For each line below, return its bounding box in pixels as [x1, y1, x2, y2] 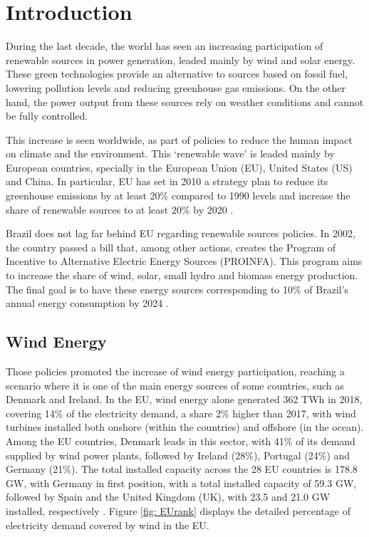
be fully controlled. [6, 108, 88, 123]
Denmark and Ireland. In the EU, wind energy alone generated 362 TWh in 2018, [6, 392, 363, 407]
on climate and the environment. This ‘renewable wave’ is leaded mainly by [6, 146, 335, 161]
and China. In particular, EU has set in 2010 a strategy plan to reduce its [6, 174, 328, 189]
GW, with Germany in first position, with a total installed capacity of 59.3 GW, [6, 475, 357, 490]
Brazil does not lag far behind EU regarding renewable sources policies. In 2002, [6, 226, 355, 241]
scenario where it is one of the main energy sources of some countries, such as [6, 377, 344, 392]
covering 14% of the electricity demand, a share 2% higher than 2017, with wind [6, 405, 356, 420]
